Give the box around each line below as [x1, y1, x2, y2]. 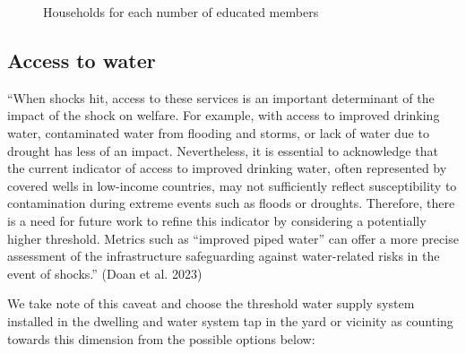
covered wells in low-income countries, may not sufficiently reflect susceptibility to [7, 176, 457, 194]
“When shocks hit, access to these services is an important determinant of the [7, 88, 435, 107]
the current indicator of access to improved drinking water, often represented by [7, 159, 447, 177]
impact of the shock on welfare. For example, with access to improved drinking [7, 106, 440, 125]
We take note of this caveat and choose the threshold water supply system [7, 294, 415, 313]
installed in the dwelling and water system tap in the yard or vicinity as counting [7, 311, 453, 330]
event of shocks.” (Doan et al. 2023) [7, 263, 203, 282]
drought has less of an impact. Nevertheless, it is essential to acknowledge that [7, 141, 438, 160]
